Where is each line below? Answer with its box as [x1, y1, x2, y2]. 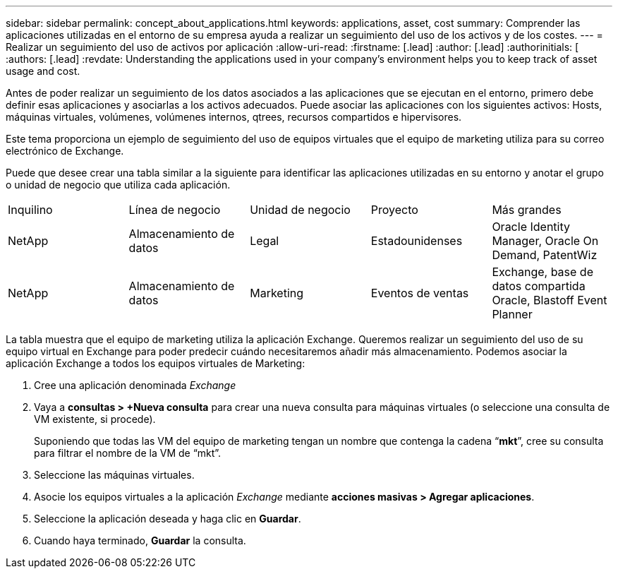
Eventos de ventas [370, 286, 469, 300]
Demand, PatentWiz [492, 248, 598, 262]
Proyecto [370, 203, 418, 217]
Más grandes [492, 203, 562, 217]
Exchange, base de [492, 265, 593, 279]
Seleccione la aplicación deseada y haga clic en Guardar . [34, 513, 301, 525]
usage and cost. [6, 65, 80, 77]
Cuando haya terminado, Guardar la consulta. [34, 534, 246, 546]
